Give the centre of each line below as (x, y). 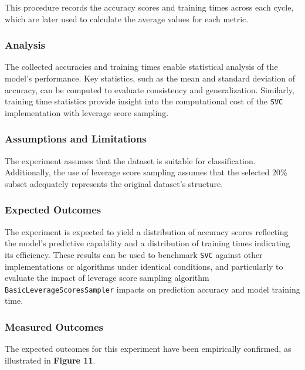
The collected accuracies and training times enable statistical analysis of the (141, 67)
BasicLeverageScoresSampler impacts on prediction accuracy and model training (152, 289)
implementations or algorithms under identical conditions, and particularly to (144, 266)
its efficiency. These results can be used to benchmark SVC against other (134, 254)
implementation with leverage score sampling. (87, 112)
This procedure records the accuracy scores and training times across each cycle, (149, 7)
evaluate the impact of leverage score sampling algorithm (107, 278)
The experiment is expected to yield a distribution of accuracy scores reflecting (147, 231)
